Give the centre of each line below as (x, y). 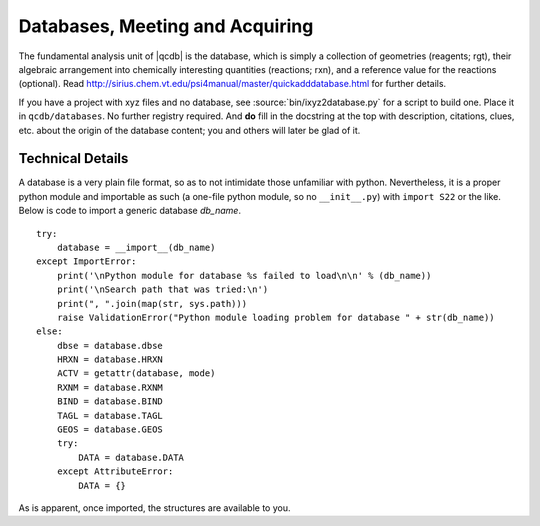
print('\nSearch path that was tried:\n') (162, 289)
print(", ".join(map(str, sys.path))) (152, 303)
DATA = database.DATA (131, 457)
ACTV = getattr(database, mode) (136, 373)
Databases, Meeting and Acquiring (166, 26)
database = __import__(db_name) (136, 247)
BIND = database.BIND (110, 401)
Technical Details (73, 158)
